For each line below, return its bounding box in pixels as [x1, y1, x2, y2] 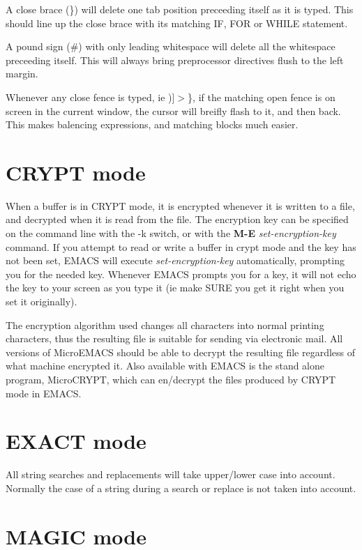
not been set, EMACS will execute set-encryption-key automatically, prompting [6, 253, 345, 268]
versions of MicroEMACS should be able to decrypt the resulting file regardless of [6, 344, 356, 359]
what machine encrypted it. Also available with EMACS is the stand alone [6, 358, 325, 373]
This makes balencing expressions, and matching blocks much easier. [6, 117, 299, 132]
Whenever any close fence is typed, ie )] [6, 89, 175, 104]
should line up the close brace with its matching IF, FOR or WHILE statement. [6, 15, 348, 30]
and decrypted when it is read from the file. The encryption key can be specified [6, 212, 349, 227]
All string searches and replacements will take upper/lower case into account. [6, 467, 335, 482]
